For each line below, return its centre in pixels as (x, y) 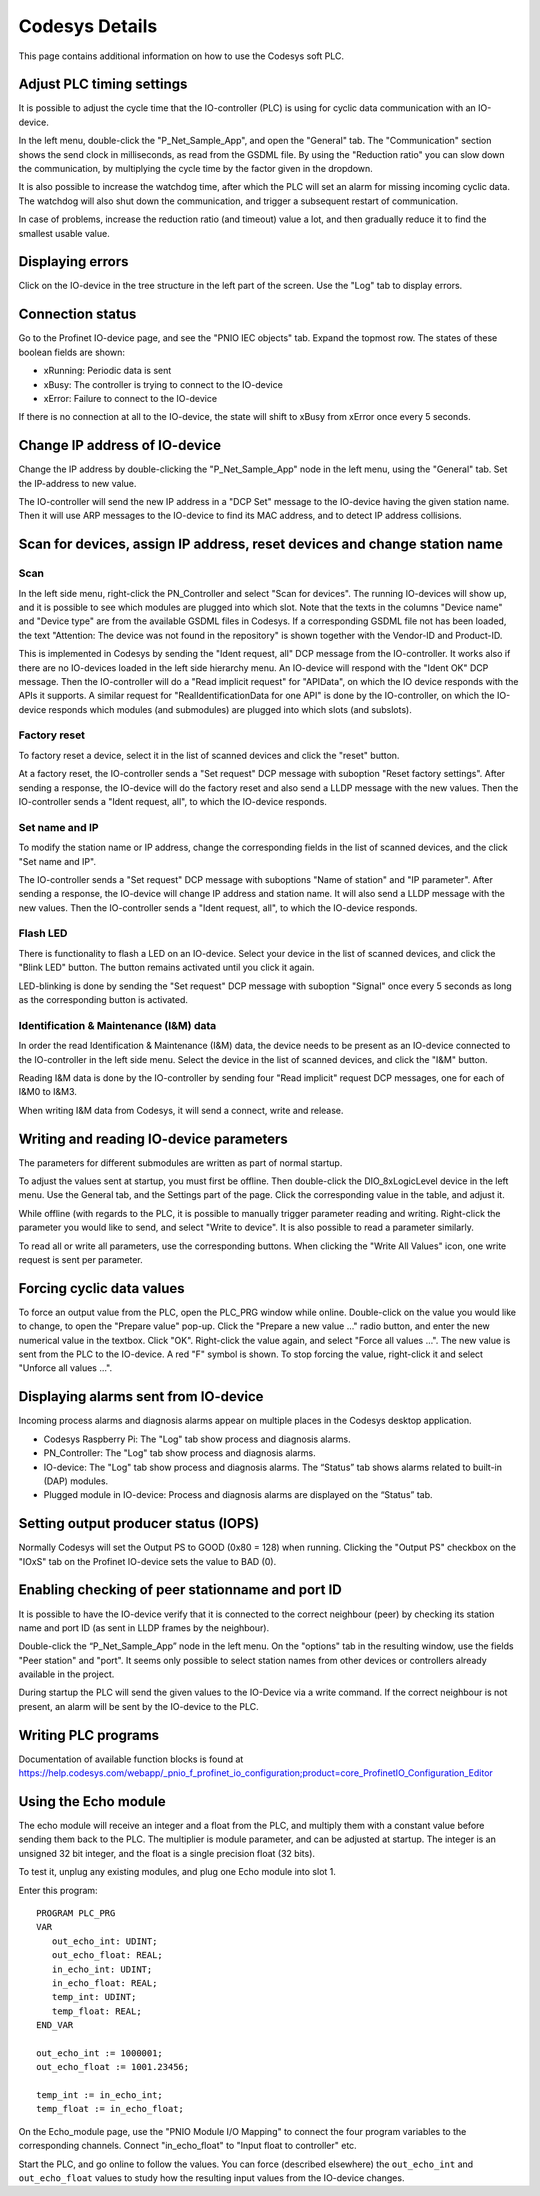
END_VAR (55, 2025)
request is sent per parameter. (81, 1259)
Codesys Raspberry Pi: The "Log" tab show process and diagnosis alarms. (197, 1439)
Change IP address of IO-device (120, 445)
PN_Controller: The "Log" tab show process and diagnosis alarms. (179, 1453)
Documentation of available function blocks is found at (131, 1759)
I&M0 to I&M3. (47, 1092)
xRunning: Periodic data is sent (107, 371)
